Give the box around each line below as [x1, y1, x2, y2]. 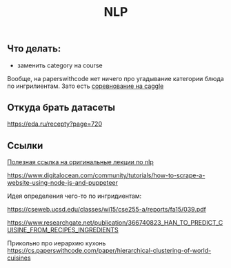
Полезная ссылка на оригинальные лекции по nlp [7, 158, 154, 166]
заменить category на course [17, 61, 103, 69]
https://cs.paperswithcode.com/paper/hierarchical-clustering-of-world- [7, 247, 212, 255]
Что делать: [7, 43, 61, 55]
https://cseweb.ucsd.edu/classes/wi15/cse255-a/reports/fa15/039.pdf [7, 205, 207, 214]
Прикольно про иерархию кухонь [7, 239, 106, 247]
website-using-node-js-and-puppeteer [7, 179, 119, 187]
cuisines [7, 254, 31, 262]
